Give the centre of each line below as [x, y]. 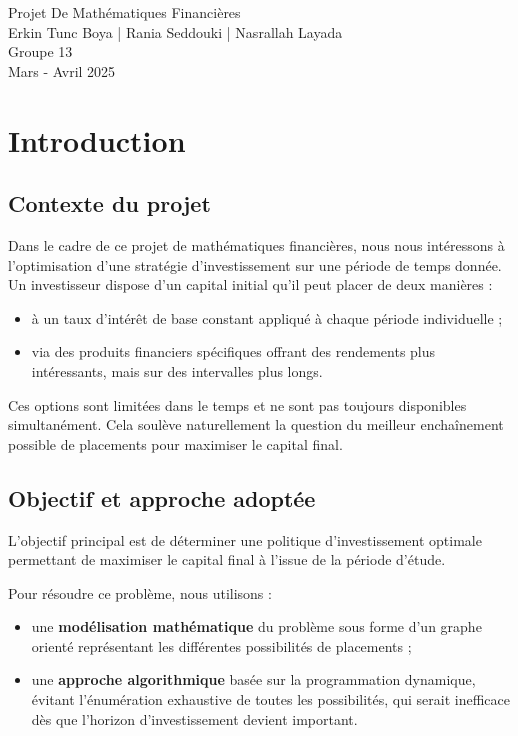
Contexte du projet [109, 203]
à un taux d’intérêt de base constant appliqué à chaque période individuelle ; [267, 317]
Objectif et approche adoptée [162, 497]
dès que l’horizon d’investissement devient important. [194, 718]
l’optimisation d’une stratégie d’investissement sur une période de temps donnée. [255, 264]
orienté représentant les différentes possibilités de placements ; [221, 645]
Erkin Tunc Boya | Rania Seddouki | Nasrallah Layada [175, 31]
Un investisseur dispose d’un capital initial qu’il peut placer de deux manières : [250, 284]
